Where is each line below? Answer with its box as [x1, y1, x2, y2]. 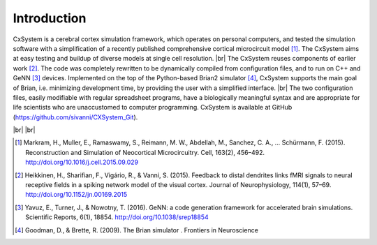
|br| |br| [13, 126, 36, 134]
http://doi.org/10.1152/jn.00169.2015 [25, 191, 128, 199]
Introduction [13, 10, 87, 26]
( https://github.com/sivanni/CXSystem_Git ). [13, 112, 138, 121]
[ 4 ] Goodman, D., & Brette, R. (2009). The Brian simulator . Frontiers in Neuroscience [15, 225, 258, 234]
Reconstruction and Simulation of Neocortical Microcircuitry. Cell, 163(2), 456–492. [25, 148, 265, 156]
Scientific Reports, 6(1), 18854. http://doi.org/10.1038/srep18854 [25, 213, 209, 221]
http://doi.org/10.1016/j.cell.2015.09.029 [25, 158, 139, 167]
